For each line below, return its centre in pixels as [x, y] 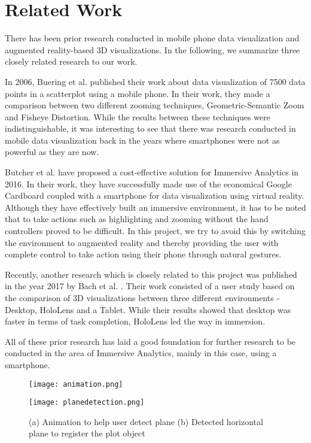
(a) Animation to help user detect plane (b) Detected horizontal [146, 421]
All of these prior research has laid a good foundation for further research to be [150, 341]
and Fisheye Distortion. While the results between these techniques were [138, 116]
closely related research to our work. [71, 61]
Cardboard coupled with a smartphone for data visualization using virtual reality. [155, 195]
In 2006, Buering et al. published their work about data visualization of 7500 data [155, 81]
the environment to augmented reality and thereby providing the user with [142, 242]
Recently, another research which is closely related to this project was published [151, 274]
